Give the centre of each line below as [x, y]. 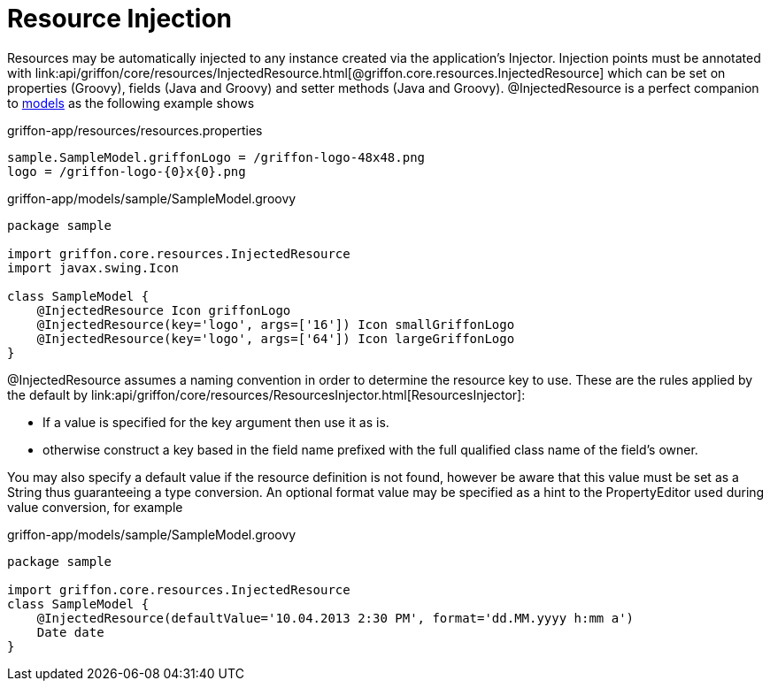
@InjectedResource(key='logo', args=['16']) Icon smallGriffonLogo [276, 324]
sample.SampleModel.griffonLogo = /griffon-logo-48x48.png [216, 157]
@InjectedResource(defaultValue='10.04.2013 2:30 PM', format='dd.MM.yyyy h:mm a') [335, 618]
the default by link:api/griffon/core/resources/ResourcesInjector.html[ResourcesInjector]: [266, 394]
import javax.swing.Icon [93, 268]
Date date [70, 632]
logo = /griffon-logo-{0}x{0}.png [127, 171]
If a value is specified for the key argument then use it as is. [216, 422]
